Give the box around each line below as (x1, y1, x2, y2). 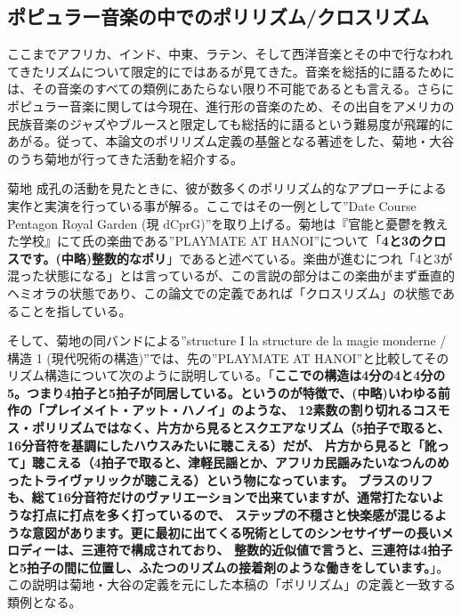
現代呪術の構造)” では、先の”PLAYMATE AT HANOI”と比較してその (51, 348, 449, 367)
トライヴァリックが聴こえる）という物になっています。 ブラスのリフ (31, 470, 433, 489)
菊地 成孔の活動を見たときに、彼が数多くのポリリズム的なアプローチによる (7, 179, 447, 198)
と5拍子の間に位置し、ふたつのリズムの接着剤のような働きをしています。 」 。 (7, 557, 449, 576)
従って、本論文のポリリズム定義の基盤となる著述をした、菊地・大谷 (56, 132, 455, 150)
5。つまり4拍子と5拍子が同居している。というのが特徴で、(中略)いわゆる (7, 383, 438, 401)
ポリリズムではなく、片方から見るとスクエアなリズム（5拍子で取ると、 (31, 418, 450, 437)
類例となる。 (7, 593, 82, 612)
